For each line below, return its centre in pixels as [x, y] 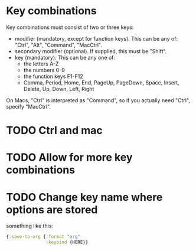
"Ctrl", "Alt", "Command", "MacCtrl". [58, 45]
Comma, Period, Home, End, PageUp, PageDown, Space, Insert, [102, 82]
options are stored [52, 209]
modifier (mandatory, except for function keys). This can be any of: [96, 38]
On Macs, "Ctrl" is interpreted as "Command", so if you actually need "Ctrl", [98, 100]
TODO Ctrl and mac [55, 131]
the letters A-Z [41, 64]
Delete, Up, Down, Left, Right [59, 89]
